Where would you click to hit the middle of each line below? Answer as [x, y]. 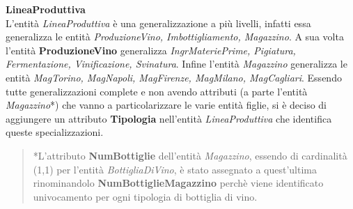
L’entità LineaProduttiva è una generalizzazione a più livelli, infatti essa [158, 23]
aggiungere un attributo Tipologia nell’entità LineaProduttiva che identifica [169, 118]
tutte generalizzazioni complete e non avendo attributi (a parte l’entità [157, 91]
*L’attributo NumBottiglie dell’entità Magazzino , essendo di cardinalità [190, 155]
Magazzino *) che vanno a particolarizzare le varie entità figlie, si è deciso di [166, 105]
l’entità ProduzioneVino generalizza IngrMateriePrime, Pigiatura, [151, 50]
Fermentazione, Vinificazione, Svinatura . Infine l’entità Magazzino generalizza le [176, 64]
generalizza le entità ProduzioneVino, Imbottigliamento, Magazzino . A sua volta [175, 37]
